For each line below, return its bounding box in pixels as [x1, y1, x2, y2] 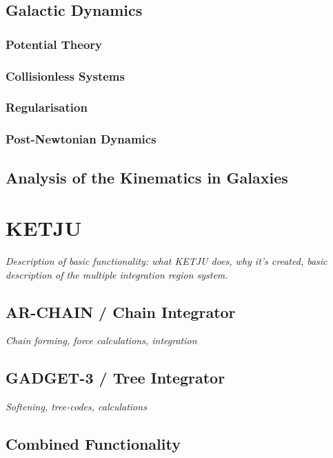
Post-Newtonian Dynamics [6, 130, 157, 148]
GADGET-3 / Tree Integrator [6, 367, 225, 388]
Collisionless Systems [6, 67, 125, 84]
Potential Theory [6, 35, 103, 52]
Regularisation [6, 99, 88, 116]
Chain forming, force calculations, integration [6, 333, 197, 348]
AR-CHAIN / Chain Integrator [6, 301, 236, 322]
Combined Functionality [6, 433, 181, 455]
